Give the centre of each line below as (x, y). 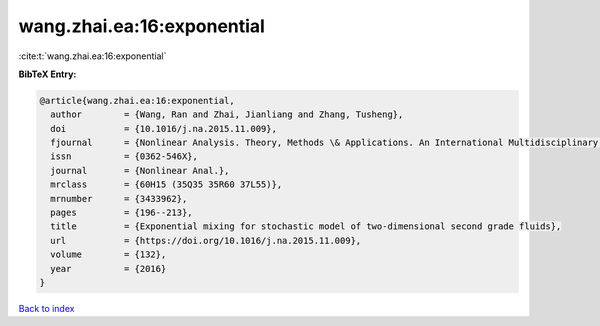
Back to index (46, 308)
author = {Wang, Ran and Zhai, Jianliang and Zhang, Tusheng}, (227, 114)
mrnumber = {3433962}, (119, 198)
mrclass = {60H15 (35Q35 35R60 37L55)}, (166, 184)
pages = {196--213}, (122, 213)
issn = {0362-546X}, (124, 156)
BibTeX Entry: (47, 74)
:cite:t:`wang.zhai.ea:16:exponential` (92, 56)
